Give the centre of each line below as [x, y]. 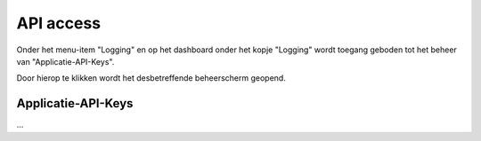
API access [59, 23]
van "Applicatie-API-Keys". [65, 61]
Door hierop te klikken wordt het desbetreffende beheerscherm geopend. [151, 78]
